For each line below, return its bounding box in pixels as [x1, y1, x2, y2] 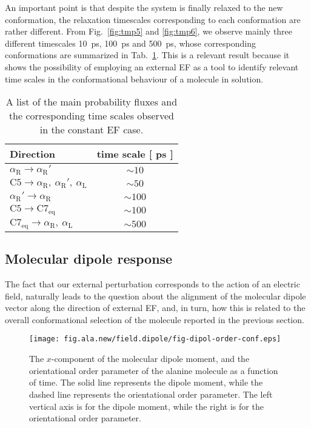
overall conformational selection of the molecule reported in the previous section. [5, 313, 304, 326]
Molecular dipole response [5, 249, 173, 268]
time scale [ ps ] [96, 147, 173, 161]
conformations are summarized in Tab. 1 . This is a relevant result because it [5, 48, 290, 61]
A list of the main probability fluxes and [5, 95, 178, 109]
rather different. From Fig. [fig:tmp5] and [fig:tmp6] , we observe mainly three [5, 25, 293, 38]
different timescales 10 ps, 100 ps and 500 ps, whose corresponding [5, 36, 256, 49]
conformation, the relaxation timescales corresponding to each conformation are [5, 13, 301, 25]
